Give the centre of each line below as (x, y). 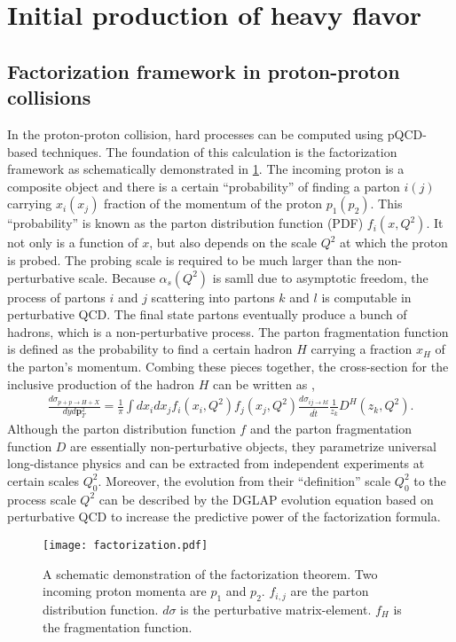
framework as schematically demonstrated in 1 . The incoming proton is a (206, 169)
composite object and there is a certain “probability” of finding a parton (204, 186)
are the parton (330, 591)
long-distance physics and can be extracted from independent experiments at (216, 463)
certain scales (43, 480)
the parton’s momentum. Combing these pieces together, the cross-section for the (228, 366)
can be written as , (263, 384)
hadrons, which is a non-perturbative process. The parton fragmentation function (228, 331)
